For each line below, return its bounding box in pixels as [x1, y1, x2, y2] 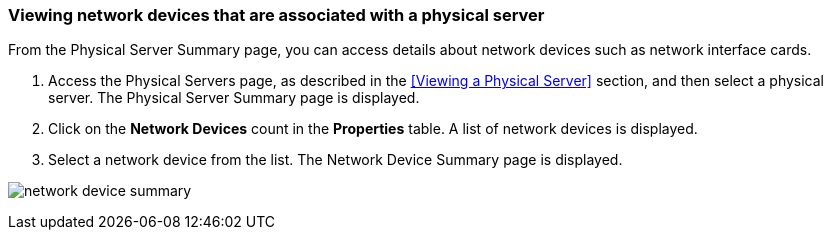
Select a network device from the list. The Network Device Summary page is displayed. [48, 151, 623, 169]
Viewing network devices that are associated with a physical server [8, 5, 545, 25]
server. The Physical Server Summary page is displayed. [48, 89, 420, 107]
